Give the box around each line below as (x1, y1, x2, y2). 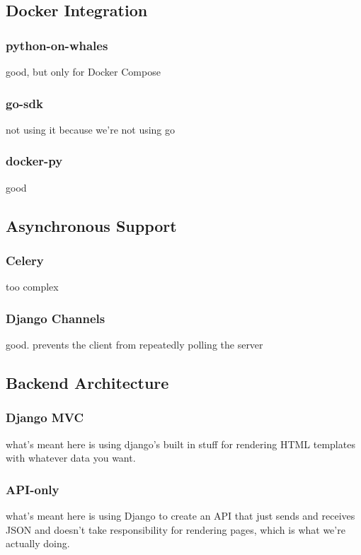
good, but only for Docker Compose (6, 64, 161, 78)
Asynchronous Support (6, 214, 177, 236)
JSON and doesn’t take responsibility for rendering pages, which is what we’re (6, 522, 345, 537)
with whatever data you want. (6, 450, 136, 465)
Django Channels (6, 309, 105, 327)
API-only (6, 480, 59, 498)
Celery (6, 251, 44, 269)
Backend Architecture (6, 372, 169, 394)
